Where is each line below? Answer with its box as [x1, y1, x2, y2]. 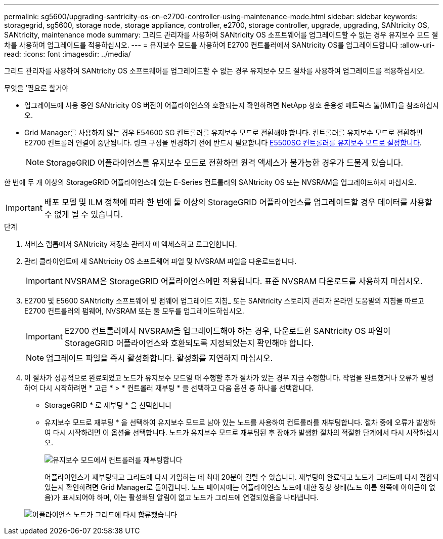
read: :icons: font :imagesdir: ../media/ [4, 50, 131, 58]
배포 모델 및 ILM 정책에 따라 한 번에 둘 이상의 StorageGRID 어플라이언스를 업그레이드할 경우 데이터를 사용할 [44, 197, 432, 207]
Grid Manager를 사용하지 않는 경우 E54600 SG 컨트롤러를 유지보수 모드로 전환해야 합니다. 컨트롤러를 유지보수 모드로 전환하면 [24, 128, 423, 137]
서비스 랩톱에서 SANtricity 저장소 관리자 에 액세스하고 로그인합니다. [24, 240, 237, 248]
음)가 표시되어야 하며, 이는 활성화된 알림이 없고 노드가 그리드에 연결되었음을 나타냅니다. [45, 493, 319, 502]
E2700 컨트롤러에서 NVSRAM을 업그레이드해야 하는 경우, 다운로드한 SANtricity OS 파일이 [64, 326, 391, 336]
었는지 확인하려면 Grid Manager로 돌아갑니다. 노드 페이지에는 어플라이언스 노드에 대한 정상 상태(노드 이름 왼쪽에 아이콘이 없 [45, 483, 435, 491]
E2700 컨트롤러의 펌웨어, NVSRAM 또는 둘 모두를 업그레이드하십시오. [24, 306, 244, 315]
